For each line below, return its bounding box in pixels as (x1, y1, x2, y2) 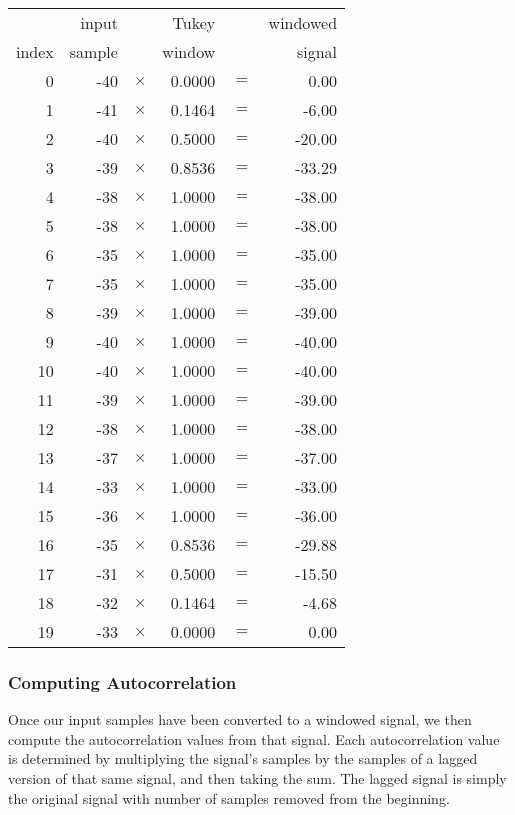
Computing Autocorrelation (8, 669, 237, 694)
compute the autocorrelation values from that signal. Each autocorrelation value (8, 728, 500, 749)
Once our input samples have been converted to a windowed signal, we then (8, 709, 472, 730)
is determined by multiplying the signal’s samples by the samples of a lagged (8, 748, 478, 769)
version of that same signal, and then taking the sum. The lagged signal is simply (8, 768, 507, 788)
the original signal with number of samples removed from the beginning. (8, 787, 450, 808)
